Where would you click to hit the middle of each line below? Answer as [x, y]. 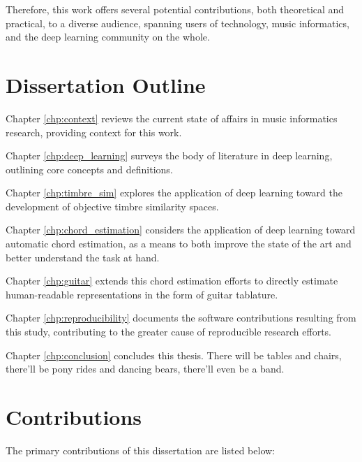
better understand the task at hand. [83, 257]
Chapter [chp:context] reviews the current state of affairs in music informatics [172, 118]
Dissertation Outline [106, 84]
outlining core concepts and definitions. [89, 169]
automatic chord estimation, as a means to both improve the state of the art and [179, 244]
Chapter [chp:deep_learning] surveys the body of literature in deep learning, [169, 156]
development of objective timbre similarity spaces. [112, 206]
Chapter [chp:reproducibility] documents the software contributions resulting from [181, 318]
